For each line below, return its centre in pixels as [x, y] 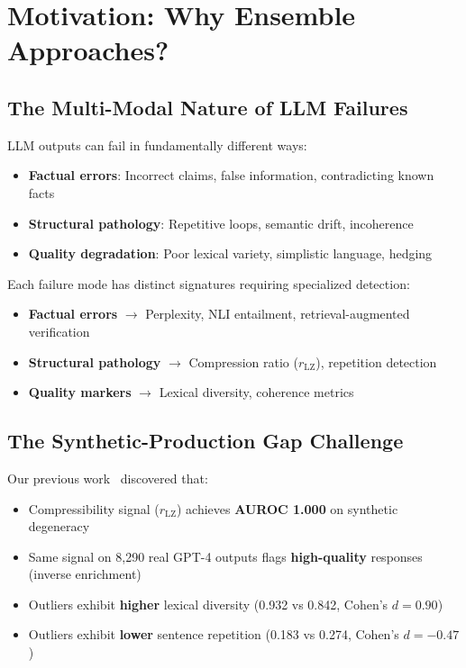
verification [59, 331]
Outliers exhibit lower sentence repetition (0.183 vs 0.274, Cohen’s [214, 634]
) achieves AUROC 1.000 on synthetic [287, 508]
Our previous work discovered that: [108, 478]
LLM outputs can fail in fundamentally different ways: [157, 144]
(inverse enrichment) [85, 574]
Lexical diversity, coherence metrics [256, 392]
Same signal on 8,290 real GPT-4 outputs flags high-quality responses [225, 556]
